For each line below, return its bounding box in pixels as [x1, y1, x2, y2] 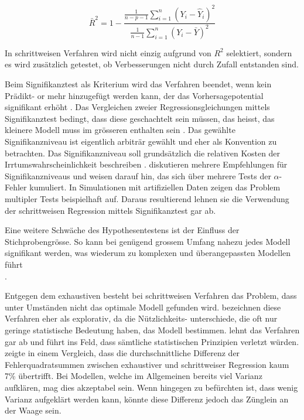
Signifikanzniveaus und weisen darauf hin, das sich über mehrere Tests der [5, 169, 271, 182]
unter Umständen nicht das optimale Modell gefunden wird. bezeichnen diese [5, 301, 281, 313]
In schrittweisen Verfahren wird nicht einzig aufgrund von [5, 46, 211, 59]
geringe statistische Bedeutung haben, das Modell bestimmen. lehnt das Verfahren [5, 323, 300, 336]
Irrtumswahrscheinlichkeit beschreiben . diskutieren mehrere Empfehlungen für [5, 158, 288, 170]
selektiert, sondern [226, 46, 292, 59]
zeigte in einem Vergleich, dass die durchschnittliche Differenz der [5, 347, 240, 359]
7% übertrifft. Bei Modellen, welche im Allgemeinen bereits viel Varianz [5, 370, 262, 382]
